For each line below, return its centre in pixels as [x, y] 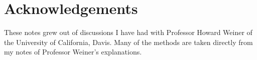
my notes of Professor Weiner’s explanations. [73, 52]
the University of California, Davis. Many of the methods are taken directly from [128, 42]
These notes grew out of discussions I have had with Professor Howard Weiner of [128, 32]
